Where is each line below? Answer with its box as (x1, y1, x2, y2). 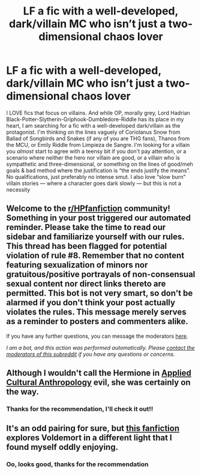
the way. (6, 387, 39, 397)
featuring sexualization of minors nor (6, 260, 148, 270)
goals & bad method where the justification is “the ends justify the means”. (6, 167, 191, 174)
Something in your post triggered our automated (6, 213, 191, 223)
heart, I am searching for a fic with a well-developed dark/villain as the (6, 122, 181, 129)
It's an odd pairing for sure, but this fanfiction (6, 423, 180, 434)
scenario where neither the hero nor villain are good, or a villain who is (6, 154, 180, 161)
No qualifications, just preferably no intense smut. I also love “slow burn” (6, 173, 186, 180)
